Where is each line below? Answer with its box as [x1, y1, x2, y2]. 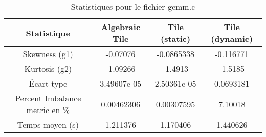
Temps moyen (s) [17, 119, 79, 130]
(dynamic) [211, 33, 253, 44]
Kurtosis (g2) [24, 63, 72, 74]
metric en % [26, 104, 70, 116]
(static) [161, 33, 191, 44]
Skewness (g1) [23, 48, 73, 60]
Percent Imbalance [15, 92, 81, 104]
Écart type [29, 77, 68, 89]
